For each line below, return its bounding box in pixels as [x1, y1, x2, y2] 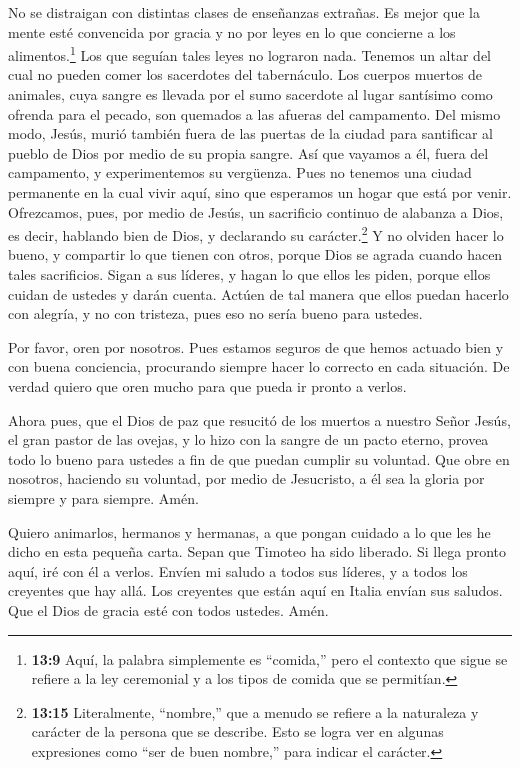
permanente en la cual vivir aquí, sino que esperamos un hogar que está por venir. [8, 182, 512, 202]
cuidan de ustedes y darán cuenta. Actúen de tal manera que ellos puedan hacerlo [8, 283, 509, 304]
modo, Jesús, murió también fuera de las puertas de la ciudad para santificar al [8, 123, 493, 144]
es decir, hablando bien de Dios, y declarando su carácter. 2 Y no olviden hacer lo [8, 222, 504, 245]
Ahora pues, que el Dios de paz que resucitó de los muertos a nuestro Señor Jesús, [8, 409, 511, 430]
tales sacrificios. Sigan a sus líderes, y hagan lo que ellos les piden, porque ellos [8, 264, 491, 285]
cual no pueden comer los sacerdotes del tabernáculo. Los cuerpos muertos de [8, 64, 483, 85]
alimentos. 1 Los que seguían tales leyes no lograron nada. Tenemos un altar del [8, 42, 491, 65]
